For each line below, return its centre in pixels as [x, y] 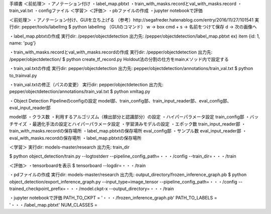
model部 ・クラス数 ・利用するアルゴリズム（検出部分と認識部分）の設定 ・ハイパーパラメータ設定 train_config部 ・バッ [134, 117]
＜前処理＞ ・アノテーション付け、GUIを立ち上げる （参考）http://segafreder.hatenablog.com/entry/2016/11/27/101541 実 [134, 19]
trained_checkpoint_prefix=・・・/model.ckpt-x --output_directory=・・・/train [92, 188]
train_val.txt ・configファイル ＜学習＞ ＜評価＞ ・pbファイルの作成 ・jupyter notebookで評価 [106, 10]
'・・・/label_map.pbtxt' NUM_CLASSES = [53, 204]
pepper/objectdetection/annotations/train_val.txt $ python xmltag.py [80, 91]
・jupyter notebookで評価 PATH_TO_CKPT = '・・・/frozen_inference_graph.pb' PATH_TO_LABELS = [113, 198]
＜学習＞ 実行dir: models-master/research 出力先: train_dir [70, 147]
